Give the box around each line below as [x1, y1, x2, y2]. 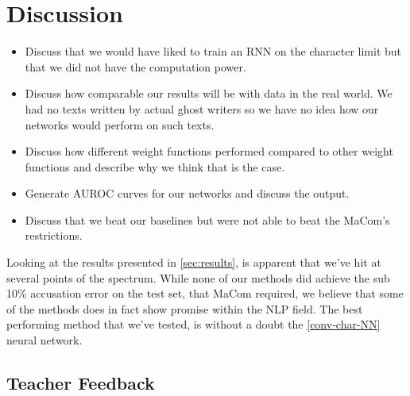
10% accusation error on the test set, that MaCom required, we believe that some [6, 285, 404, 302]
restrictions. [25, 227, 83, 244]
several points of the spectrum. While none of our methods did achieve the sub [6, 269, 390, 286]
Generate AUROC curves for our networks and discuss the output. [25, 185, 350, 202]
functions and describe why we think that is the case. [25, 158, 285, 175]
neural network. [6, 332, 83, 348]
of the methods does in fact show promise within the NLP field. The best [6, 300, 363, 317]
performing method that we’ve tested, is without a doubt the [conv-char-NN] [6, 316, 381, 333]
